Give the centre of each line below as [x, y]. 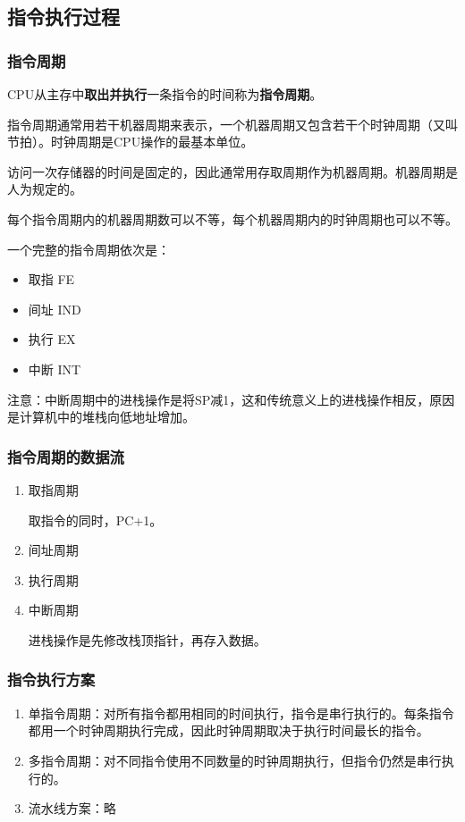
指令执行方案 [51, 679]
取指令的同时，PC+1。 [95, 520]
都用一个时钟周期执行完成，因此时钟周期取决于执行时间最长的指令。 [228, 730]
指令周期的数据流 [66, 456]
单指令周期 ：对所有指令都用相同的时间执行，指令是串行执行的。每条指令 [241, 713]
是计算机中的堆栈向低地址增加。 [101, 417]
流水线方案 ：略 [72, 808]
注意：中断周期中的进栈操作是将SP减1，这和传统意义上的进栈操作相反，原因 [231, 399]
